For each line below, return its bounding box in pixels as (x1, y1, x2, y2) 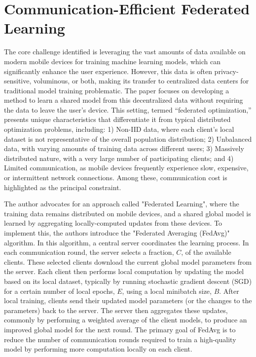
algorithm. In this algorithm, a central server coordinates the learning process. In (4, 237, 249, 247)
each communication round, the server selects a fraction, (4, 247, 174, 257)
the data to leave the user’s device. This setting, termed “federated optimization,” (4, 104, 252, 115)
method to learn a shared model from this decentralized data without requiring (4, 95, 243, 105)
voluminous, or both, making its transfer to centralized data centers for (34, 76, 249, 86)
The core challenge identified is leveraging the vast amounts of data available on (4, 46, 246, 57)
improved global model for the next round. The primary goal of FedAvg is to (4, 324, 236, 334)
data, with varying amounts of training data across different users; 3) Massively (4, 143, 244, 154)
